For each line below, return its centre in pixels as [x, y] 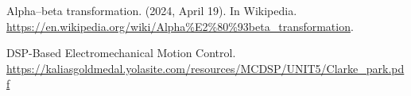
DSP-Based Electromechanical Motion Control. [121, 53]
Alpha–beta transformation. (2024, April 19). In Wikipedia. [152, 10]
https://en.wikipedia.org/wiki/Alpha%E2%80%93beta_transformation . [180, 26]
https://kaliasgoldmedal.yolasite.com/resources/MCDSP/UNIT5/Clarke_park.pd [205, 68]
